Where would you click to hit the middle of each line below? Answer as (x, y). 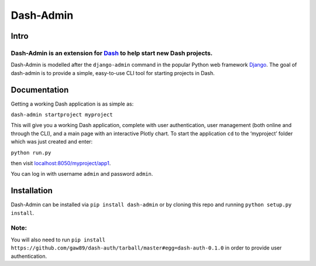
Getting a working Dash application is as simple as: (72, 104)
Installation (32, 191)
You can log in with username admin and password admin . (82, 174)
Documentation (40, 90)
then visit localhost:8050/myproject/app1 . (61, 163)
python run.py (31, 153)
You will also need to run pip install (58, 240)
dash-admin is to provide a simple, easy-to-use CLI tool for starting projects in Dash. (113, 73)
